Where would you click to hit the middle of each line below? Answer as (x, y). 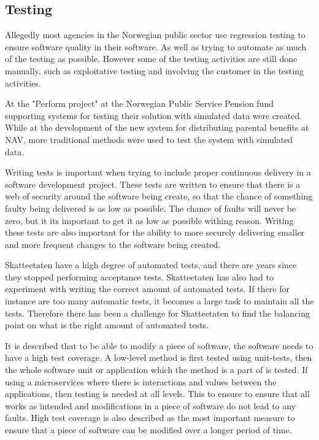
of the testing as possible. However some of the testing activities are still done (151, 59)
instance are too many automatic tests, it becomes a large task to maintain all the (159, 301)
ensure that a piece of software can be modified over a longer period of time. (148, 430)
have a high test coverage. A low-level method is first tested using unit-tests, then (159, 357)
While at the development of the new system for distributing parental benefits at (157, 127)
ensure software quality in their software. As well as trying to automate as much (156, 46)
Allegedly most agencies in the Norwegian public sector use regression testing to (155, 35)
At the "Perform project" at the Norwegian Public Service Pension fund (139, 103)
